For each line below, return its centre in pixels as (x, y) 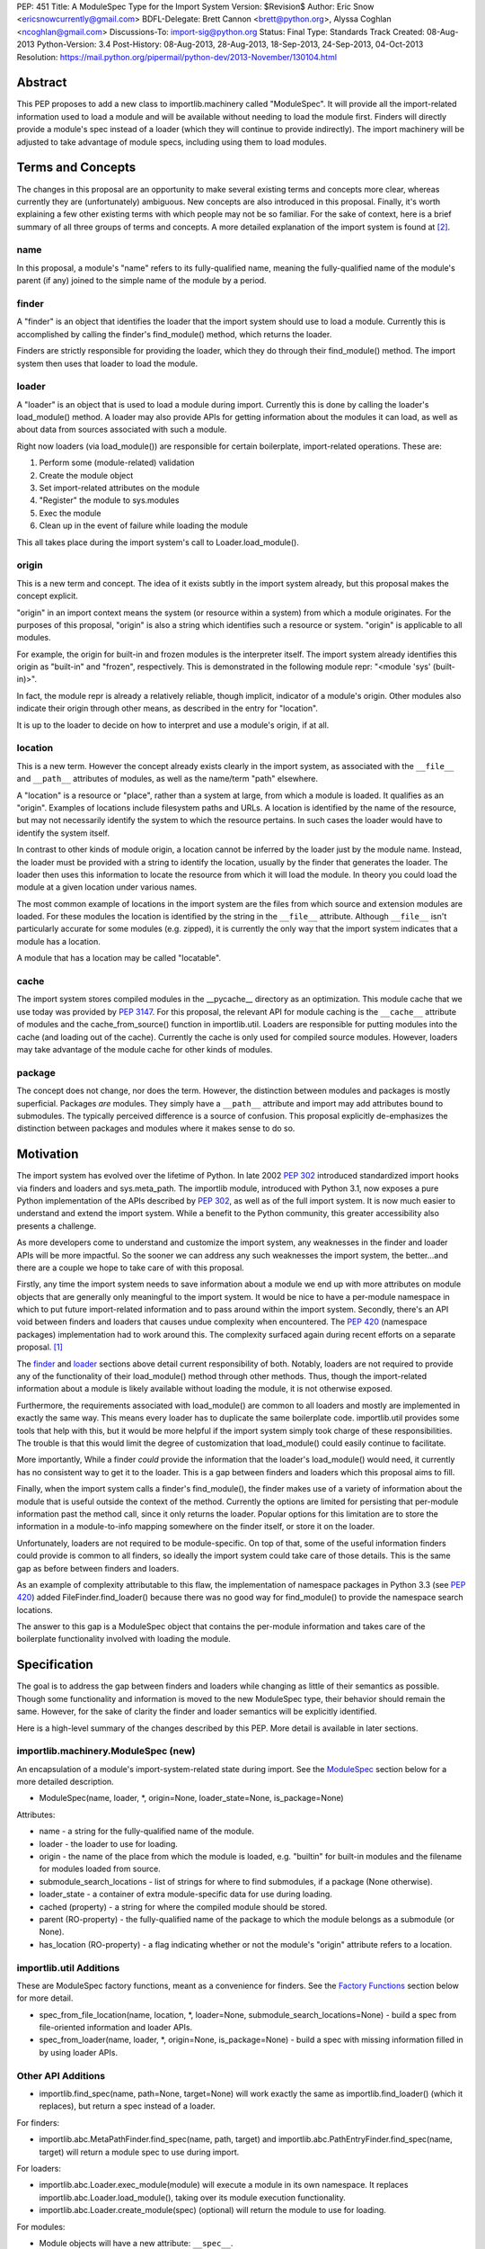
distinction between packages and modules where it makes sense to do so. (156, 1128)
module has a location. (58, 941)
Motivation (48, 1155)
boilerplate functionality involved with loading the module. (123, 1639)
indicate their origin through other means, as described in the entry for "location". (168, 708)
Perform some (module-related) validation (117, 462)
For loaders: (39, 2168)
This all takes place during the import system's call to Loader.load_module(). (158, 542)
